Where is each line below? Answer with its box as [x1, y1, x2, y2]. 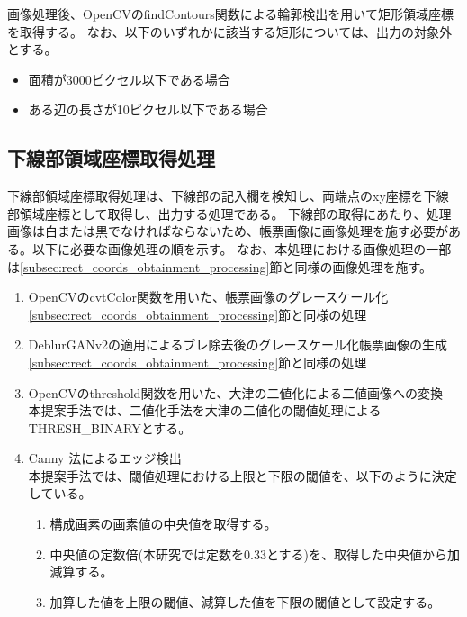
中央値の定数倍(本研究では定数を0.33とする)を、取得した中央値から [49, 544, 447, 563]
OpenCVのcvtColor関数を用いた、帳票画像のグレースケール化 [28, 287, 389, 306]
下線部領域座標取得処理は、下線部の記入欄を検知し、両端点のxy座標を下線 [7, 186, 449, 205]
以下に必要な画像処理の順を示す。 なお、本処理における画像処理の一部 [31, 239, 452, 258]
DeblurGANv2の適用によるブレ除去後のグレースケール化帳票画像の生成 [28, 335, 447, 354]
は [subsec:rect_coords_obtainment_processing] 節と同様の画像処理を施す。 [7, 257, 433, 276]
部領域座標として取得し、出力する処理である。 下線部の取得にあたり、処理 [7, 204, 452, 222]
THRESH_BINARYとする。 [28, 418, 192, 437]
